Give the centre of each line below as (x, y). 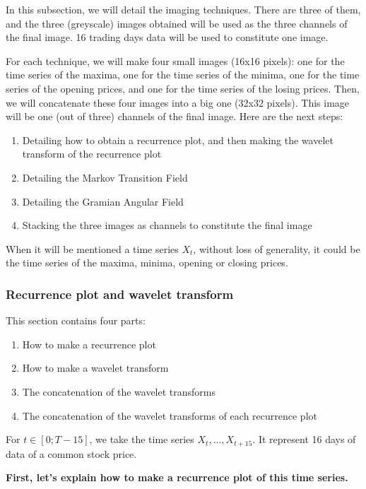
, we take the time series (142, 439)
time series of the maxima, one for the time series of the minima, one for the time (183, 75)
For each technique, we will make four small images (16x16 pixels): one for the (175, 60)
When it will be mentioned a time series (92, 248)
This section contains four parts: (76, 320)
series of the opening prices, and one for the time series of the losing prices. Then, (183, 88)
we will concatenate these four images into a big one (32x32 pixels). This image (178, 102)
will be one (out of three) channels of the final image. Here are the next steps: (175, 116)
